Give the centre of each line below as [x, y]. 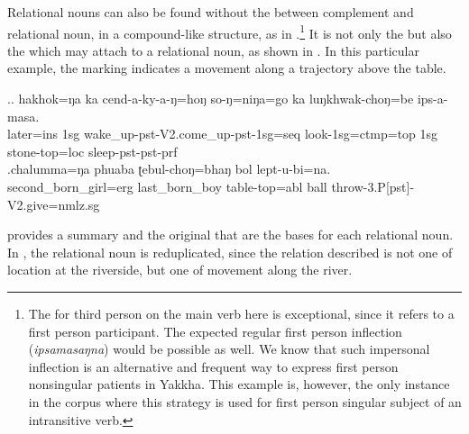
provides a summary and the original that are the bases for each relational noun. [230, 235]
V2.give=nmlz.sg [54, 204]
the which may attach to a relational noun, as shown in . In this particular [213, 50]
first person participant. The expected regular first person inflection [215, 331]
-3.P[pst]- [389, 186]
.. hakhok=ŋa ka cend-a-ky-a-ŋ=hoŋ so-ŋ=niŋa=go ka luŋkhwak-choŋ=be [211, 99]
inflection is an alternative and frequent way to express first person [213, 366]
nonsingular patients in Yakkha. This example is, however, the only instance [239, 384]
